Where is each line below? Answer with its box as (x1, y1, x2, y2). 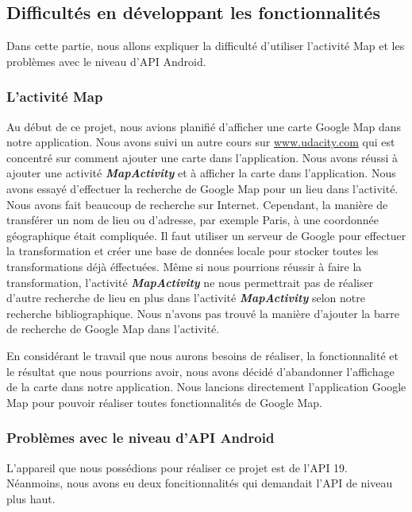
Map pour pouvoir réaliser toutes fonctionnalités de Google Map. (6, 394, 322, 410)
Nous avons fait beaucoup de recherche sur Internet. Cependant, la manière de (6, 196, 388, 212)
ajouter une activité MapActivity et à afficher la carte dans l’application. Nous (6, 165, 396, 181)
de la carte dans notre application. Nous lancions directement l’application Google (6, 378, 406, 395)
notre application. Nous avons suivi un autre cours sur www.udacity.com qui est (6, 134, 395, 150)
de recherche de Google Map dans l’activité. (6, 320, 220, 337)
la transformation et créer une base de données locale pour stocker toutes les (6, 242, 379, 259)
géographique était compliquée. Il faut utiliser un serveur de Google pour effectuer (6, 227, 406, 243)
